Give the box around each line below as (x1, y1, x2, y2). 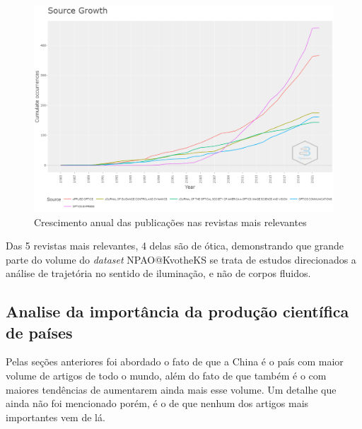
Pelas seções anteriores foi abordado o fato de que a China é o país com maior (6, 354, 344, 369)
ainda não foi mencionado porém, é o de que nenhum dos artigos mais (6, 396, 309, 411)
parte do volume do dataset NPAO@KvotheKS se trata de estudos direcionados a (6, 252, 356, 266)
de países (6, 321, 73, 343)
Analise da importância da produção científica (6, 300, 349, 322)
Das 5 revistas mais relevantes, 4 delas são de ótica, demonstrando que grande (6, 238, 344, 253)
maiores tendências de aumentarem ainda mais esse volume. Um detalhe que (6, 382, 337, 396)
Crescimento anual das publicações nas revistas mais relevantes (34, 214, 307, 229)
